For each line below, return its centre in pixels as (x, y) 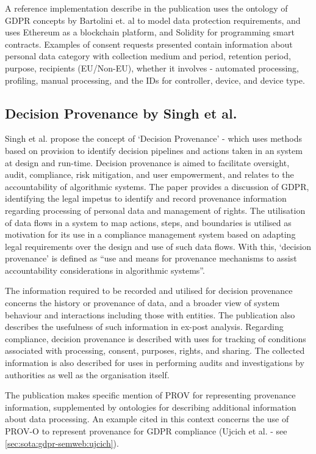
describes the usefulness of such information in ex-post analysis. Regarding (144, 327)
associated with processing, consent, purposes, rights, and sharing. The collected (155, 350)
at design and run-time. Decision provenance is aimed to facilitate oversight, (147, 162)
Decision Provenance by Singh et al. (121, 113)
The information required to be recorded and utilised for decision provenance (149, 291)
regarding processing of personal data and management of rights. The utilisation (155, 210)
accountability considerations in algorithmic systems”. (105, 270)
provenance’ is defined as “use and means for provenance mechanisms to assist (151, 258)
